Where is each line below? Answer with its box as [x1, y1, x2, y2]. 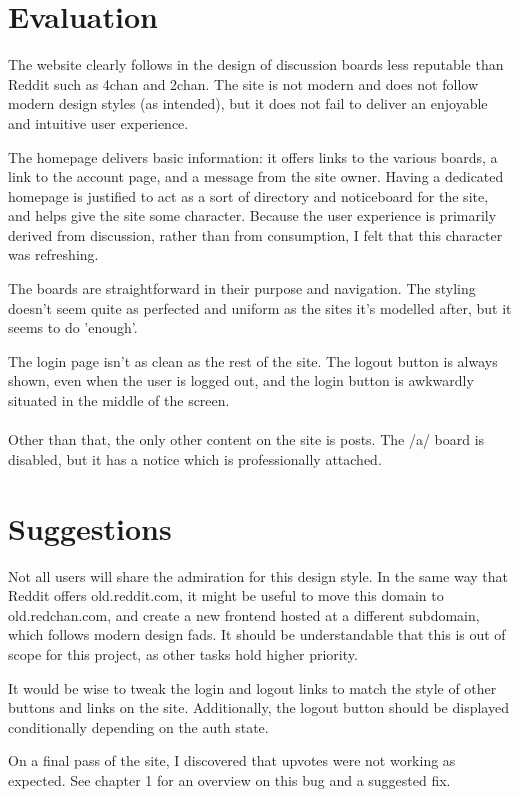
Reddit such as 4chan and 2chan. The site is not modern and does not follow [8, 73, 478, 94]
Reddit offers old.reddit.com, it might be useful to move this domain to [8, 585, 444, 606]
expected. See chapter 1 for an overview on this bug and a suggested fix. [8, 769, 451, 790]
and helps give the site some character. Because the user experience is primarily [8, 205, 497, 226]
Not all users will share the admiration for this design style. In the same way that [8, 565, 508, 586]
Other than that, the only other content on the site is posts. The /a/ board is [8, 429, 485, 450]
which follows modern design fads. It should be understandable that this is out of [8, 624, 506, 645]
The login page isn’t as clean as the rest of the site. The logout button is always [8, 350, 498, 371]
